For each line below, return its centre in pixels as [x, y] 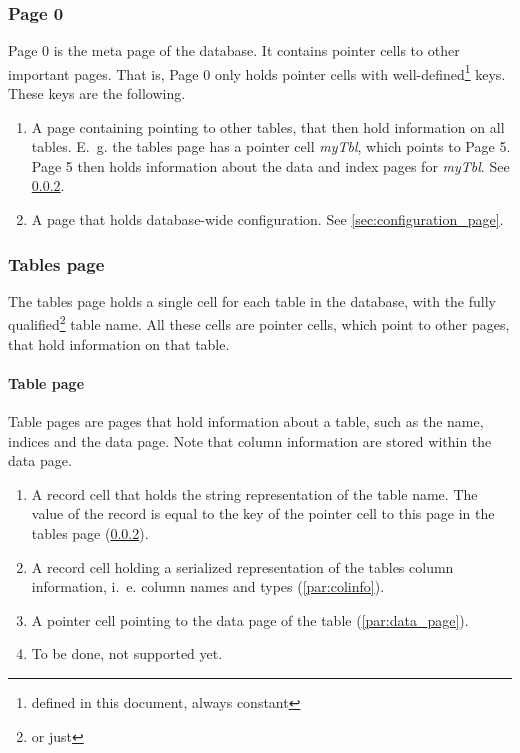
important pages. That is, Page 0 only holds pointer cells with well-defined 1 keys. [257, 72]
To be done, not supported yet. [127, 653]
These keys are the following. [97, 93]
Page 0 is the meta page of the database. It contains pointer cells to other [234, 50]
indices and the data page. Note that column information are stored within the [250, 440]
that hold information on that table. [119, 343]
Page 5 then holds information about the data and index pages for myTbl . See [270, 165]
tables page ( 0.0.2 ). [90, 533]
